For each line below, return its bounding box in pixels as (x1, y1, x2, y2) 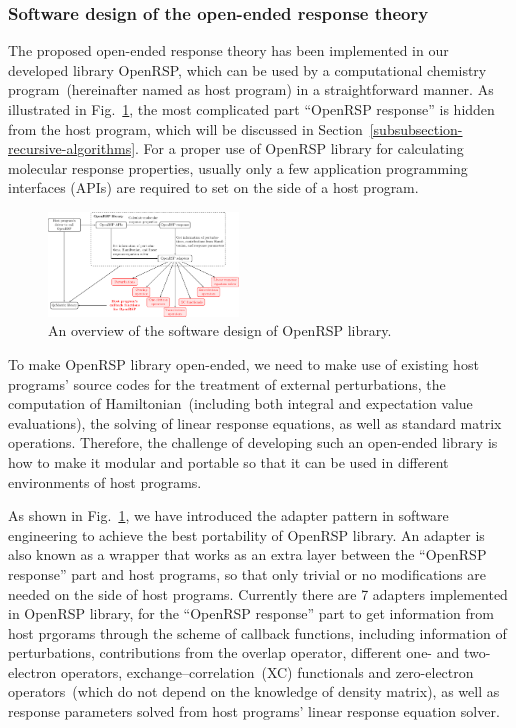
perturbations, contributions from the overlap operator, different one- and (8, 642, 460, 663)
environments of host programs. (8, 471, 202, 492)
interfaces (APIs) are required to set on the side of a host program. (8, 177, 419, 198)
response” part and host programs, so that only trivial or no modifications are (8, 563, 486, 584)
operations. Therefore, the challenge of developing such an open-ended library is (8, 432, 498, 453)
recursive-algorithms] (8, 138, 136, 159)
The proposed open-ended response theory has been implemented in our (8, 40, 449, 61)
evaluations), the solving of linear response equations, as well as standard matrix (8, 412, 502, 433)
